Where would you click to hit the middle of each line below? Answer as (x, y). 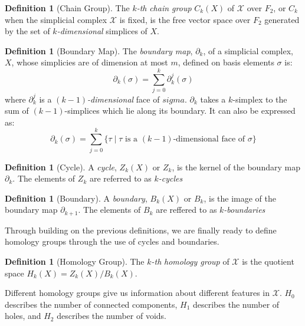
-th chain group (164, 8)
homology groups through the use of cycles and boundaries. (112, 241)
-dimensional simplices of (102, 31)
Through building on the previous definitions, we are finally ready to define (141, 230)
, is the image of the (240, 198)
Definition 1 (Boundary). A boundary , (76, 198)
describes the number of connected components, (91, 304)
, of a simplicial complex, (248, 50)
